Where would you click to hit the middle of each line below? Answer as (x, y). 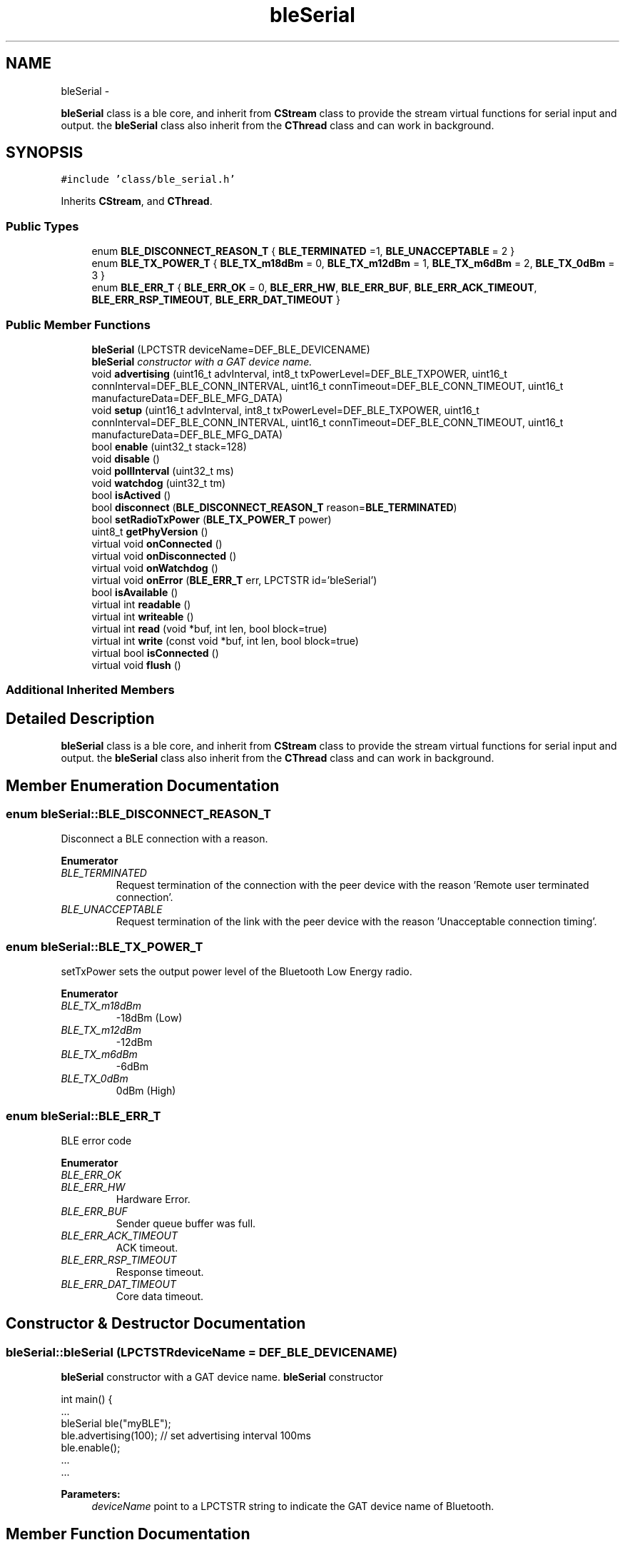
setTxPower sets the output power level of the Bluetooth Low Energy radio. (237, 972)
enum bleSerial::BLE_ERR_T (83, 1116)
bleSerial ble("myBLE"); (116, 1424)
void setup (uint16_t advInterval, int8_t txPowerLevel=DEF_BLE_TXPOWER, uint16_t (285, 410)
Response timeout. (160, 1272)
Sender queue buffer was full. (186, 1223)
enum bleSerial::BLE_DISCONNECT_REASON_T (138, 814)
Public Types (42, 226)
